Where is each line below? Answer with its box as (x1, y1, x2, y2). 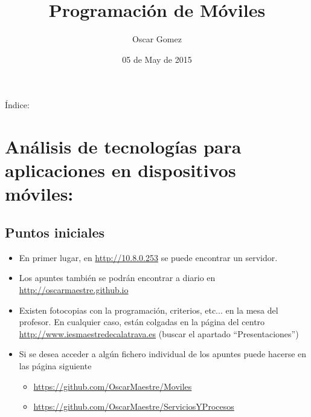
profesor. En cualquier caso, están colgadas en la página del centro (19, 315, 265, 328)
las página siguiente (19, 360, 92, 372)
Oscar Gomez (132, 33, 182, 45)
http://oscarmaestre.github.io (19, 283, 129, 296)
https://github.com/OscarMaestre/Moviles (33, 380, 192, 392)
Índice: (5, 99, 30, 111)
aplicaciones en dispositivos (5, 158, 236, 183)
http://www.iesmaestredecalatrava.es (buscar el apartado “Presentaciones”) (19, 327, 299, 340)
